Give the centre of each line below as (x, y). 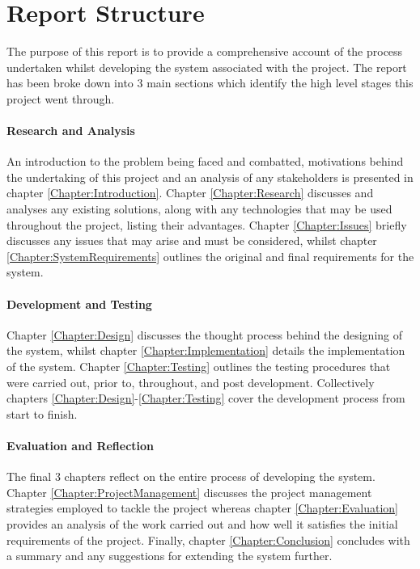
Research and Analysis (71, 131)
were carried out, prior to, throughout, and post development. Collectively (191, 382)
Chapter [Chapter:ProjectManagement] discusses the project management (189, 492)
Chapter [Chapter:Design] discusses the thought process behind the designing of (205, 334)
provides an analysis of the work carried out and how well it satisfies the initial (202, 523)
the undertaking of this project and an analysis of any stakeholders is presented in (210, 177)
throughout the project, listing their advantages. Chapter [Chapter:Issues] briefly (207, 224)
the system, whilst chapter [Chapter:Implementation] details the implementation (206, 350)
